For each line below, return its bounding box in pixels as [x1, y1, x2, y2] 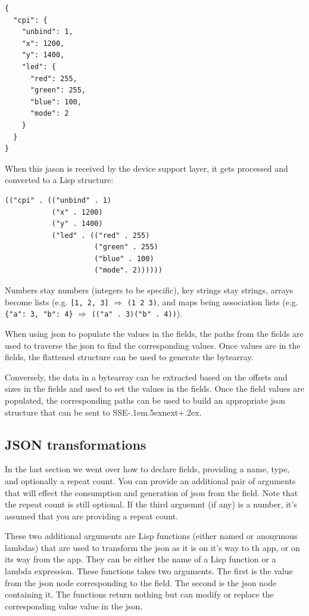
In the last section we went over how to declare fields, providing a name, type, [5, 463, 290, 475]
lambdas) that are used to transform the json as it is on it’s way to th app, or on [5, 541, 300, 553]
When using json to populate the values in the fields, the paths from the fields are [5, 327, 304, 339]
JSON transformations [5, 435, 146, 453]
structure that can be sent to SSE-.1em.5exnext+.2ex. [5, 405, 202, 418]
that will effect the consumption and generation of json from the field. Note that [5, 486, 298, 499]
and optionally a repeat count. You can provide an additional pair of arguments [5, 474, 296, 487]
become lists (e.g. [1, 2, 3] [5, 295, 109, 308]
